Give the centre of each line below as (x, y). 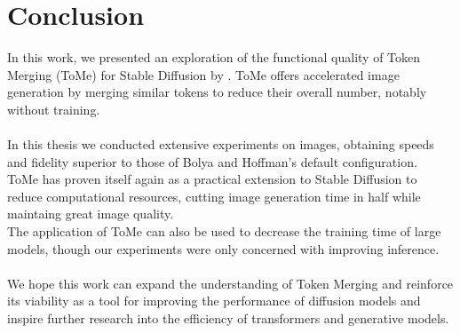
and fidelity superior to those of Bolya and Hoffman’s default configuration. (212, 161)
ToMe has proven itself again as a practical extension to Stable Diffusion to (212, 179)
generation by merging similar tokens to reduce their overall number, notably (217, 92)
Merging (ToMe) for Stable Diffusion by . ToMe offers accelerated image (203, 74)
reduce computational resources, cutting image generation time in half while (214, 196)
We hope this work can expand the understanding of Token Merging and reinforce (230, 283)
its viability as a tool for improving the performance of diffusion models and (214, 301)
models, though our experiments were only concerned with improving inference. (223, 248)
